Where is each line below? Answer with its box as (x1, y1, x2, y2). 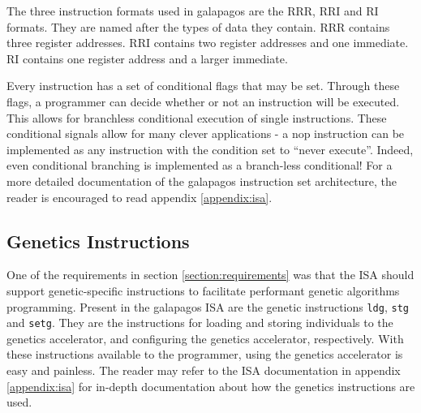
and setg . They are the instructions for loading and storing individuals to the (6, 314, 393, 331)
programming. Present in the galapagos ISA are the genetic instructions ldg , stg (6, 298, 409, 315)
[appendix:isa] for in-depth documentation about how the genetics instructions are (6, 377, 415, 394)
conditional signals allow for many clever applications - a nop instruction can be (6, 125, 405, 142)
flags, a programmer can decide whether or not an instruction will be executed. (6, 92, 400, 110)
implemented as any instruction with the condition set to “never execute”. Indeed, (6, 140, 414, 157)
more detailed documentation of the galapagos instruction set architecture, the (6, 172, 397, 189)
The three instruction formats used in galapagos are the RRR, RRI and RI (6, 2, 379, 19)
